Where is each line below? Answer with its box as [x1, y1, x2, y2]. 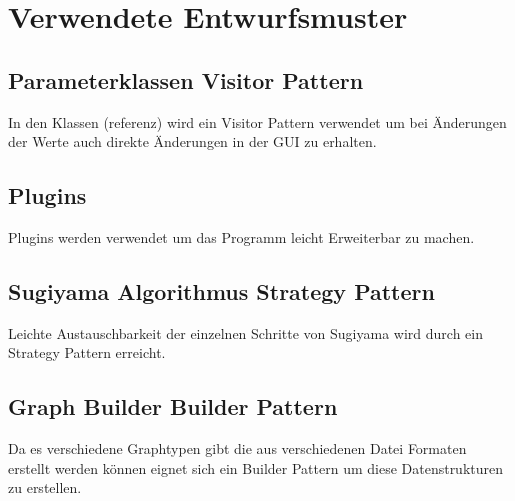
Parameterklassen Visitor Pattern [8, 64, 364, 95]
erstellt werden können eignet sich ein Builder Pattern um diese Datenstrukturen [8, 457, 504, 478]
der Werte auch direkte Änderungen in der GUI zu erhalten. [8, 131, 377, 152]
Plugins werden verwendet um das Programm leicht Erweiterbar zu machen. [8, 226, 475, 247]
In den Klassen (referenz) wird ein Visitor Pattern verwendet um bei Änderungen [8, 111, 507, 132]
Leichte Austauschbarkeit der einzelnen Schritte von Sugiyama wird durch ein [8, 322, 483, 343]
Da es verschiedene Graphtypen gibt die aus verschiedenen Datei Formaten [8, 438, 467, 459]
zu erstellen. [8, 477, 82, 498]
